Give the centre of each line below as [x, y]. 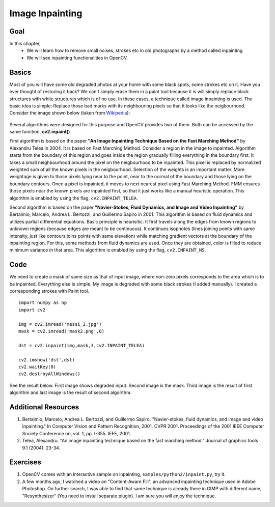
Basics [20, 72]
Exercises [25, 462]
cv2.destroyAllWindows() [49, 374]
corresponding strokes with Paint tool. [49, 291]
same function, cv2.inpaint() [40, 132]
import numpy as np [43, 303]
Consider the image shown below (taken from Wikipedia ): [70, 113]
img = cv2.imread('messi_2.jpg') [60, 324]
